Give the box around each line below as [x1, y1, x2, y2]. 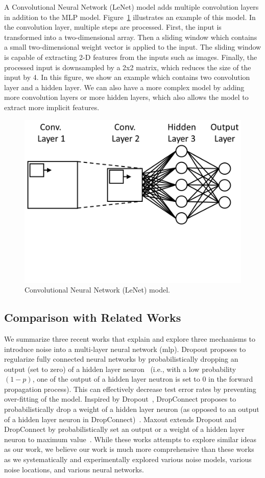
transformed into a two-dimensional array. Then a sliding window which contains [4, 31, 257, 42]
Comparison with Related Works [4, 309, 181, 325]
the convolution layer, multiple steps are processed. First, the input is [4, 22, 222, 32]
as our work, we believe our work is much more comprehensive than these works [4, 444, 254, 454]
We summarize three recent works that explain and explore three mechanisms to [4, 333, 256, 344]
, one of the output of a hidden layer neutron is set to [32, 373, 200, 384]
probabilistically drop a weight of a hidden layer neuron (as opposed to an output [4, 404, 259, 414]
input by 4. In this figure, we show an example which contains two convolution [4, 72, 250, 82]
